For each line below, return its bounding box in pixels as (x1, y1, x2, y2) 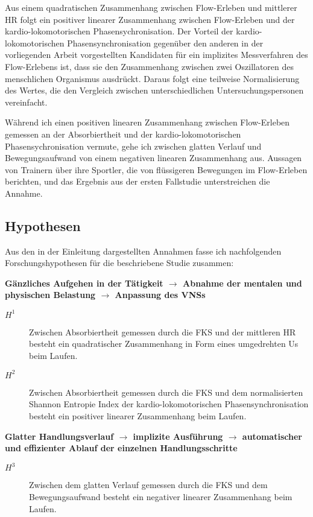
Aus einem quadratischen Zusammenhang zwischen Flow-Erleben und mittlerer (5, 1, 297, 13)
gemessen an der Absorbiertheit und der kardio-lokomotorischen (5, 127, 241, 140)
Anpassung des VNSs (115, 288, 206, 301)
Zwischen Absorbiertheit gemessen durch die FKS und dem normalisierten (29, 385, 303, 398)
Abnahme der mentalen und (183, 276, 302, 289)
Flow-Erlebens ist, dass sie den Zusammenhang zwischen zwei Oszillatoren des (5, 60, 294, 72)
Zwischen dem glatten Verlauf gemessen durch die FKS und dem (29, 478, 268, 491)
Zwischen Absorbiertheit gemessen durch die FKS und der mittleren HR (29, 325, 296, 338)
